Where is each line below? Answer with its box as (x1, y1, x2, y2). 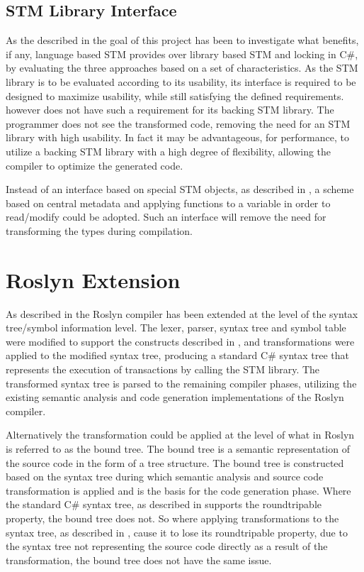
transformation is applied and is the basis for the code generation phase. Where (6, 483, 351, 497)
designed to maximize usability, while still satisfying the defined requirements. (6, 88, 344, 103)
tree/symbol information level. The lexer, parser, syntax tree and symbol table (6, 320, 346, 335)
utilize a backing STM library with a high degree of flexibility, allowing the (6, 143, 331, 158)
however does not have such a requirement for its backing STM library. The (6, 102, 334, 117)
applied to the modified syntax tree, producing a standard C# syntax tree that (6, 348, 349, 363)
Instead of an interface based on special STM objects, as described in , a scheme (6, 182, 354, 197)
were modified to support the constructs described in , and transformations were (6, 334, 355, 348)
